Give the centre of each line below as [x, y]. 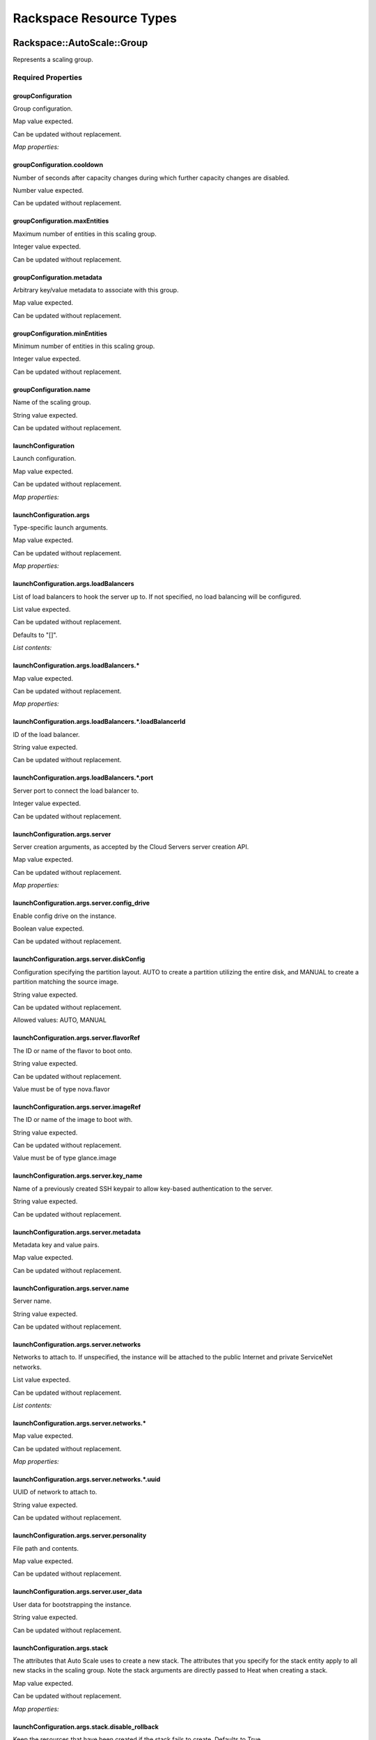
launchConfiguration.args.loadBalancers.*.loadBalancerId [99, 722]
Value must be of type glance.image [65, 1158]
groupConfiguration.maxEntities [61, 221]
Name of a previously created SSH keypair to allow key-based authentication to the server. [143, 1188]
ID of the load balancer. [46, 734]
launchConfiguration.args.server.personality [80, 1535]
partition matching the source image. [66, 982]
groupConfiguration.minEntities [60, 333]
